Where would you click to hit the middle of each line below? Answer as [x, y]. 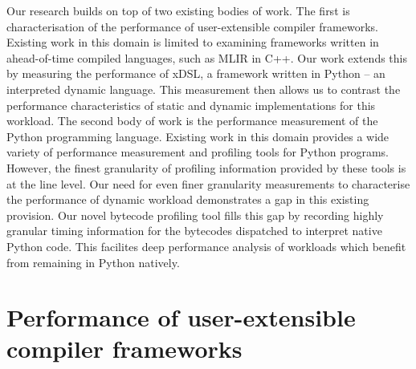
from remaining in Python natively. [93, 262]
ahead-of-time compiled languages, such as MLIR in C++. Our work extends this [207, 57]
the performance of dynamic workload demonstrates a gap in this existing [188, 199]
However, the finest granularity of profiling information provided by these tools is [206, 167]
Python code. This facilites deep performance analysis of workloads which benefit [206, 246]
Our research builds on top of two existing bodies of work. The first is [178, 10]
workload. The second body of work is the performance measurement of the [192, 121]
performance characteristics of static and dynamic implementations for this [191, 105]
